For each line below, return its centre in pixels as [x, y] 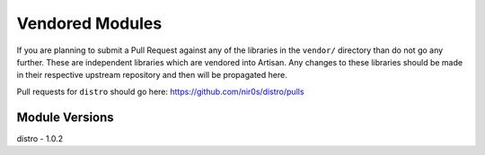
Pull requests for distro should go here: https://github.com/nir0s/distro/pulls [160, 91]
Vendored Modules [89, 23]
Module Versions [65, 117]
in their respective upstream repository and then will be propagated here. [152, 75]
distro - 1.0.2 [40, 138]
